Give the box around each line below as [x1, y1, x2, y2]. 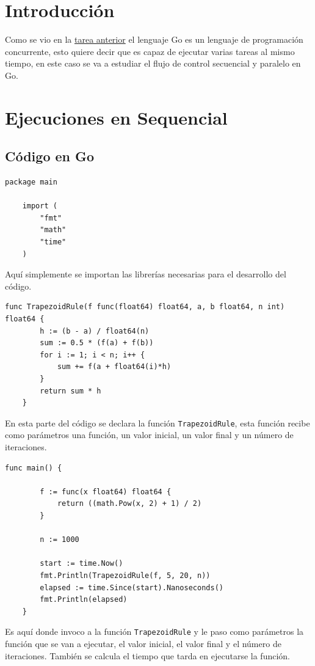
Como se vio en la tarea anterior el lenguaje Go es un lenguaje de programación [5, 33, 303, 46]
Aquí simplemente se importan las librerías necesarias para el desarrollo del [5, 268, 286, 280]
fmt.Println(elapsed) [40, 595, 128, 604]
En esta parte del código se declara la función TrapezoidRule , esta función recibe [5, 416, 310, 429]
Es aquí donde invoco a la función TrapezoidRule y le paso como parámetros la [5, 625, 304, 638]
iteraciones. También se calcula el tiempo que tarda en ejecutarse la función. [5, 649, 290, 662]
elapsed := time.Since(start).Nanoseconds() [40, 583, 223, 592]
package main [5, 178, 57, 187]
